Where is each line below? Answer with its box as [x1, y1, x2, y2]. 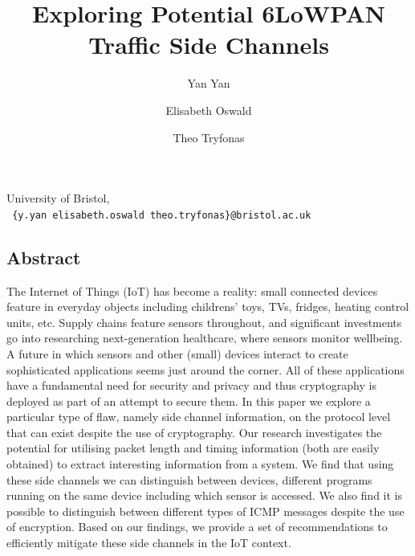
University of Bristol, [6, 190, 110, 206]
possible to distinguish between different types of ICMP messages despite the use [6, 502, 405, 519]
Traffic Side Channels [88, 28, 329, 61]
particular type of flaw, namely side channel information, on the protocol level [6, 408, 391, 425]
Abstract [6, 244, 81, 269]
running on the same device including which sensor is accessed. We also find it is [6, 487, 402, 504]
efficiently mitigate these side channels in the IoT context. [6, 534, 291, 551]
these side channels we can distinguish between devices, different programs [6, 471, 372, 488]
